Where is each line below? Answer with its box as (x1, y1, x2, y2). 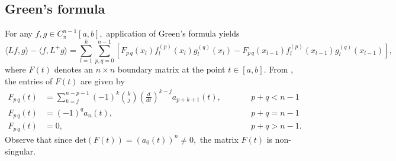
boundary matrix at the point (117, 63, 226, 75)
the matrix (199, 133, 239, 145)
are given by (81, 74, 125, 87)
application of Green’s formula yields (106, 27, 240, 40)
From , (269, 63, 293, 75)
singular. (5, 144, 36, 157)
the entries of (5, 74, 53, 87)
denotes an (54, 63, 94, 75)
